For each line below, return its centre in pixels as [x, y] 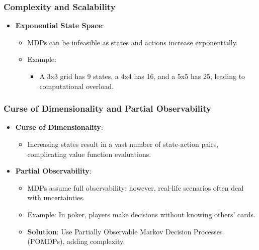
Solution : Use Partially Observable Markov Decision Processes [125, 231]
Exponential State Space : [60, 25]
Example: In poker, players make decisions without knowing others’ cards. [141, 214]
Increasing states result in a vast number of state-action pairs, [123, 144]
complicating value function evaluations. [89, 154]
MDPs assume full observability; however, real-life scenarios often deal [136, 187]
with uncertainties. [56, 197]
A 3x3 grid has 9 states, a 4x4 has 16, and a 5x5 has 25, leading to [142, 76]
